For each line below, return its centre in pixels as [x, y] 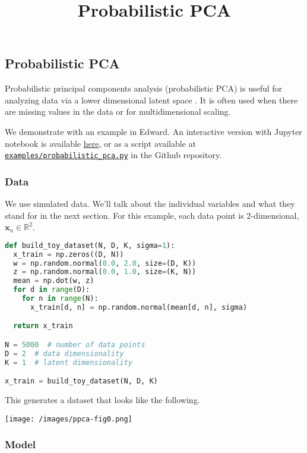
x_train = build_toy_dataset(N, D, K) [81, 381]
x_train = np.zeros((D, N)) [69, 254]
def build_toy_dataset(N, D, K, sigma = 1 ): [90, 245]
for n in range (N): [60, 299]
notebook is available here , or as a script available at [100, 143]
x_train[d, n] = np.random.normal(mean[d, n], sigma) [139, 307]
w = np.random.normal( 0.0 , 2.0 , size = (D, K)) [105, 263]
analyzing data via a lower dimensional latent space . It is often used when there [151, 100]
